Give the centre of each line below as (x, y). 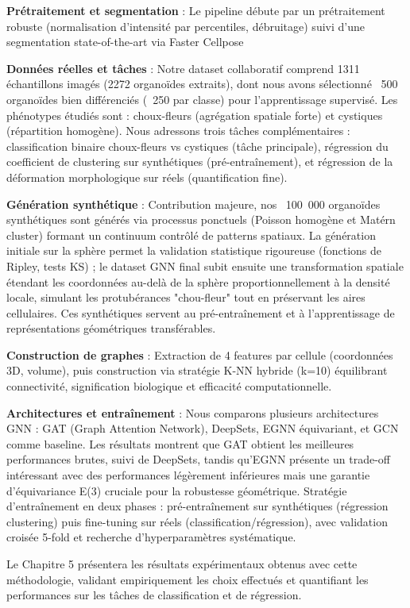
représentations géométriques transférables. (111, 328)
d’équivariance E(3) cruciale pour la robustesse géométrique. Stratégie (177, 490)
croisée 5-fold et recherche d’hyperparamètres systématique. (151, 537)
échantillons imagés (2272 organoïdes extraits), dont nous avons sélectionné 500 (202, 84)
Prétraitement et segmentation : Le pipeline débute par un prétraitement (196, 10)
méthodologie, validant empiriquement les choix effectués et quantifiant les (188, 579)
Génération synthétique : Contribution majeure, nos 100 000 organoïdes (193, 204)
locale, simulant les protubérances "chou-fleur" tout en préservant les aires (186, 297)
